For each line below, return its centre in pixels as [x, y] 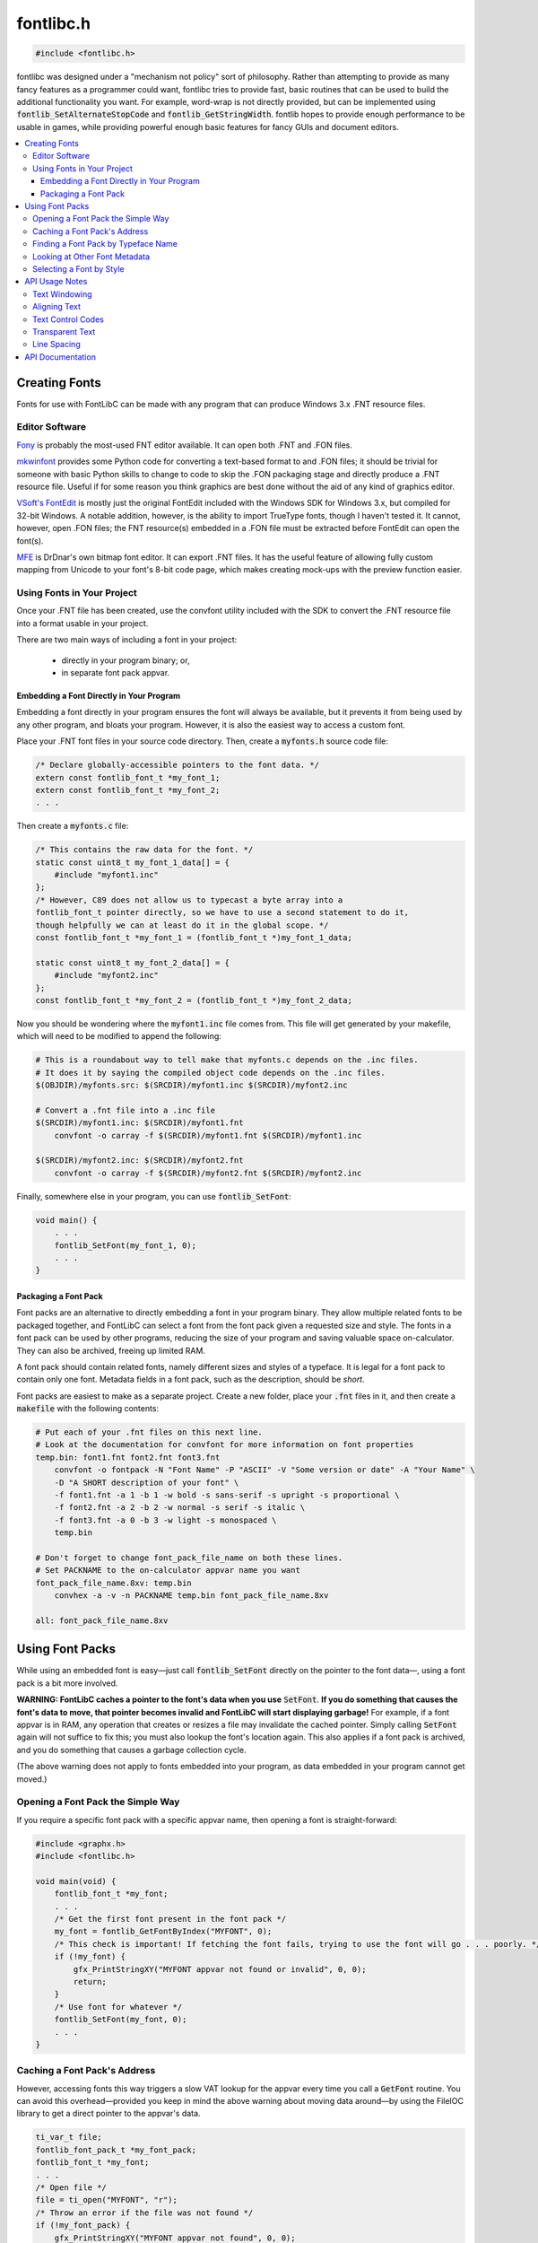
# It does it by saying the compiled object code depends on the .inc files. [210, 1073]
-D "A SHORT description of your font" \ [147, 1482]
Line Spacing [56, 345]
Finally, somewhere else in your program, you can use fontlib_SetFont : [154, 1196]
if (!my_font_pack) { [83, 2226]
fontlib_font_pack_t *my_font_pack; [116, 2150]
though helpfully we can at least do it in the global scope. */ [182, 925]
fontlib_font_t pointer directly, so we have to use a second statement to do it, [222, 912]
